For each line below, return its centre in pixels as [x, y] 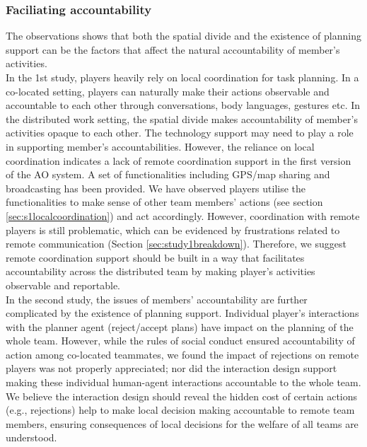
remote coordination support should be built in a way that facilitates [155, 257]
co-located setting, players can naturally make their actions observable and [168, 91]
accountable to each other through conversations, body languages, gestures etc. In [183, 105]
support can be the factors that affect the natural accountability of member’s [173, 49]
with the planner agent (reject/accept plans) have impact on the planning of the [180, 326]
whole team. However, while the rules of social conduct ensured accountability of [180, 341]
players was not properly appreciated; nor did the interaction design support [171, 368]
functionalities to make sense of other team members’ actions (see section [164, 202]
